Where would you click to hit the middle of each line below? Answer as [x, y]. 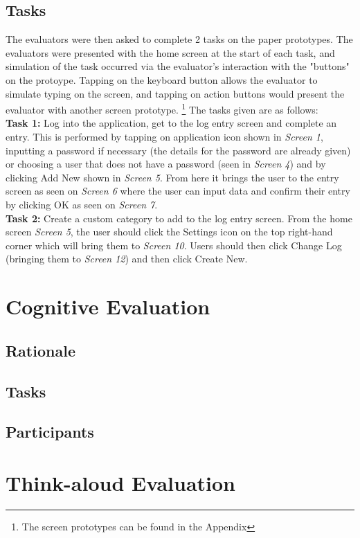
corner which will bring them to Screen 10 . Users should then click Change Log [174, 245]
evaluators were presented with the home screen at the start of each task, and [170, 52]
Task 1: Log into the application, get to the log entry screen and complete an [171, 123]
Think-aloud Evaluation [120, 482]
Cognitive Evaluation [108, 306]
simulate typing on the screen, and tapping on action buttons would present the [175, 93]
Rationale [40, 350]
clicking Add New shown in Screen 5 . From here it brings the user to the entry [172, 177]
